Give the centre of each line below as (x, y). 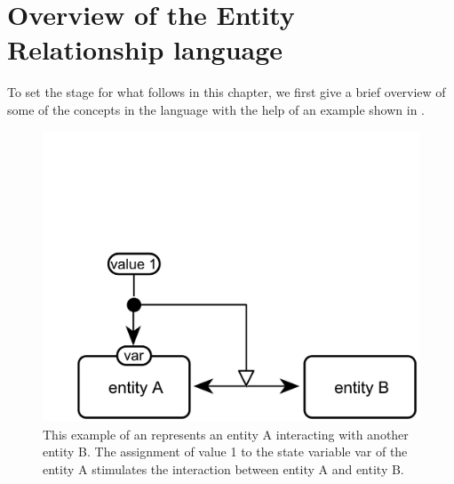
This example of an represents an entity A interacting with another (226, 434)
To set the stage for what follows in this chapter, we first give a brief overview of (227, 92)
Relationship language (145, 49)
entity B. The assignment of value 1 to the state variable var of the (225, 452)
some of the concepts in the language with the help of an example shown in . (216, 109)
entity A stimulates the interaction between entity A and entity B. (223, 468)
